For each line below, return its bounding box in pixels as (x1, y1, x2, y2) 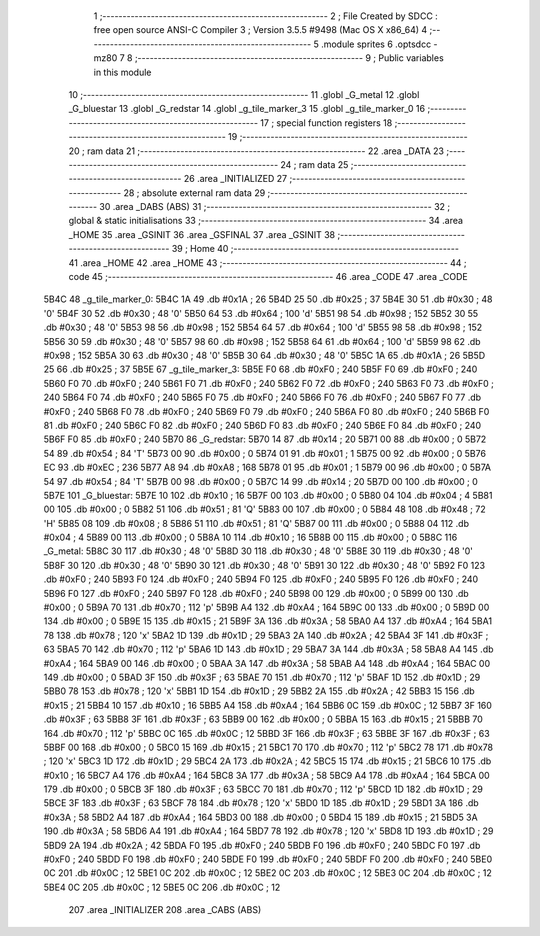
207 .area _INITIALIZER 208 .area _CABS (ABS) (68, 904, 262, 916)
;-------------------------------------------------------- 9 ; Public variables (134, 52, 444, 64)
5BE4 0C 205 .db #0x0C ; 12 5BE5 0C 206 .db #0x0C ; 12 (43, 881, 281, 893)
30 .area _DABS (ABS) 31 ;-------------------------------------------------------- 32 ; (99, 201, 451, 213)
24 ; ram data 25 (280, 158, 349, 170)
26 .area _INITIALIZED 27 (183, 173, 288, 185)
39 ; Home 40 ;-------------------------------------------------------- (171, 243, 460, 255)
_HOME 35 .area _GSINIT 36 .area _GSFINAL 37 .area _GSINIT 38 (68, 228, 335, 240)
